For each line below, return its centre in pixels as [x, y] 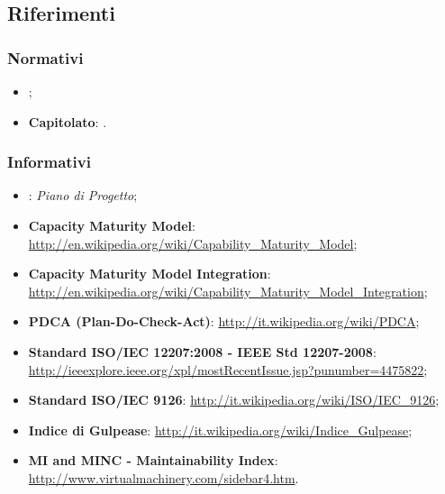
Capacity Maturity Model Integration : [150, 274]
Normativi [45, 57]
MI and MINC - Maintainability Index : [153, 460]
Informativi [49, 162]
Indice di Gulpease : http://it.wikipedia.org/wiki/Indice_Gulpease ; [220, 430]
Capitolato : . [68, 121]
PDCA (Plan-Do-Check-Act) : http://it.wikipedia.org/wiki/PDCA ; [224, 321]
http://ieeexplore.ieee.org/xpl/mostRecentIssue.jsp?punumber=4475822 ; [228, 369]
